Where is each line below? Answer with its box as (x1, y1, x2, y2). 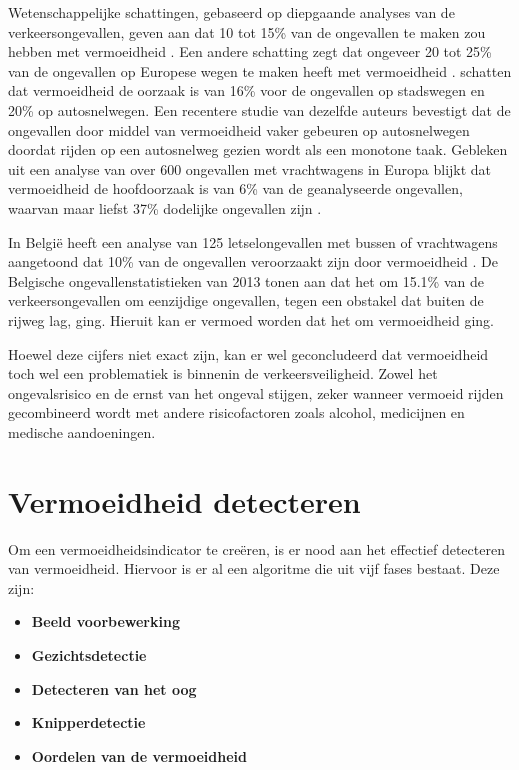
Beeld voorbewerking (31, 611, 180, 632)
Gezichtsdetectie (31, 644, 147, 665)
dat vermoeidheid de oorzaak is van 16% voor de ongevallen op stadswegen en (8, 80, 485, 101)
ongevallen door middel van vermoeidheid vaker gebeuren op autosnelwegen (8, 119, 470, 140)
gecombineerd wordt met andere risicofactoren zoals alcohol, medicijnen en (8, 402, 465, 423)
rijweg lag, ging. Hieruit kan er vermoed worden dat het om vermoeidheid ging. (8, 309, 494, 330)
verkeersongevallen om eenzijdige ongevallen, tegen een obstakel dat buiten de (8, 290, 484, 311)
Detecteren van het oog (31, 678, 197, 699)
